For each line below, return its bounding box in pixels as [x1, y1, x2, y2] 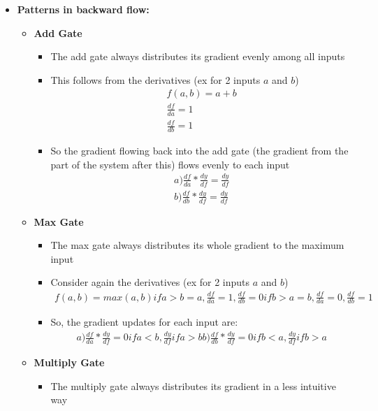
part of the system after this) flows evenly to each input [50, 157, 290, 171]
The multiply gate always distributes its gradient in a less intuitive [50, 378, 336, 393]
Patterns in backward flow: [17, 2, 150, 16]
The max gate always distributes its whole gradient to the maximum [50, 238, 344, 252]
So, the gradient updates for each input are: [50, 315, 238, 329]
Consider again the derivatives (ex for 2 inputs [50, 275, 250, 289]
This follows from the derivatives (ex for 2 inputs [50, 72, 261, 87]
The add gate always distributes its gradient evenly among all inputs [50, 49, 345, 64]
